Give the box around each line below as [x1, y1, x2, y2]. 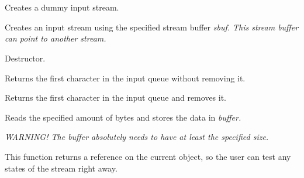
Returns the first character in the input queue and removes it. [5, 91, 227, 104]
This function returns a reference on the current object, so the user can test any [5, 150, 291, 162]
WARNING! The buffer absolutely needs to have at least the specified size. [5, 131, 269, 143]
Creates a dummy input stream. [5, 1, 119, 13]
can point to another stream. [5, 32, 106, 44]
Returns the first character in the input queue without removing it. [5, 71, 246, 84]
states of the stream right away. [5, 162, 118, 174]
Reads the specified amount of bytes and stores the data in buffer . [5, 111, 241, 123]
